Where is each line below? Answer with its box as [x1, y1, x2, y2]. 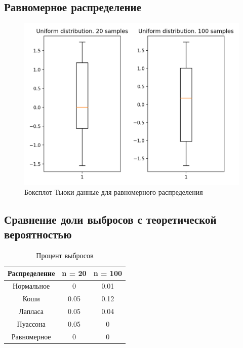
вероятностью [4, 226, 72, 242]
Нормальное [13, 281, 50, 291]
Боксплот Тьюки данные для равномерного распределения [24, 186, 203, 197]
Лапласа [19, 306, 44, 317]
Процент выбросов [36, 250, 94, 260]
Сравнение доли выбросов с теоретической [4, 211, 217, 227]
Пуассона [17, 318, 46, 329]
